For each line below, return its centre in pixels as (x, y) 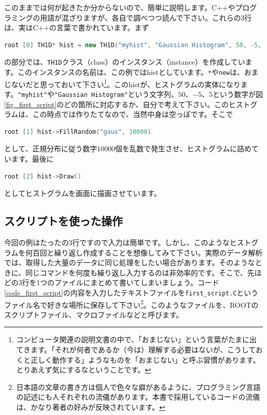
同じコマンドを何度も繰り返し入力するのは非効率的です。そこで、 (136, 272)
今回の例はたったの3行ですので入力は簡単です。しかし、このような (117, 242)
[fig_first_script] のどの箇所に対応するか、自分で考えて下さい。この (117, 104)
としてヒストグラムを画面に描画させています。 (83, 193)
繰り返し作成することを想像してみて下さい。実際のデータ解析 (158, 252)
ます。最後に (32, 158)
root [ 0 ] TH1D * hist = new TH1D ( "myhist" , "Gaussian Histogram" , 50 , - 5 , (133, 45)
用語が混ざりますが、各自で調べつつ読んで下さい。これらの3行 (146, 17)
